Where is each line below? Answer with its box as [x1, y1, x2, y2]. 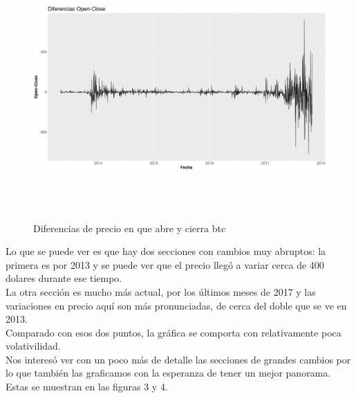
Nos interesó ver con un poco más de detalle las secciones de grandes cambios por [6, 352, 351, 366]
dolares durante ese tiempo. [6, 271, 122, 285]
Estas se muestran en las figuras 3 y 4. [6, 379, 168, 394]
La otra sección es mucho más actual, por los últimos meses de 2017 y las [6, 284, 316, 298]
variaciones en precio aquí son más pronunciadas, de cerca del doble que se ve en [6, 298, 347, 312]
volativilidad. [6, 339, 61, 353]
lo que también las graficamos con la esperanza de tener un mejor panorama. [6, 366, 331, 380]
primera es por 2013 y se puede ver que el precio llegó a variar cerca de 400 [6, 257, 324, 272]
